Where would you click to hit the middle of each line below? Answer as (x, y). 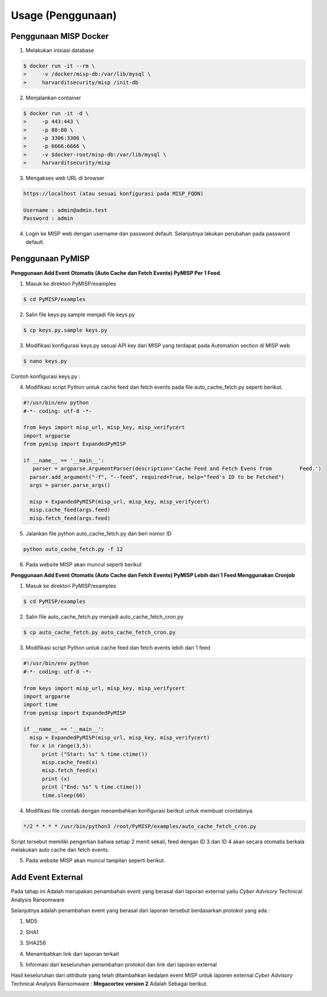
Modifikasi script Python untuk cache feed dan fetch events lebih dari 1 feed (118, 648)
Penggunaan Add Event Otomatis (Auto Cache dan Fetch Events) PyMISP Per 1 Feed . (116, 273)
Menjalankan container (53, 98)
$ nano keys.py (45, 361)
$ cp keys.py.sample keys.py (65, 330)
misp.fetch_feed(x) (70, 771)
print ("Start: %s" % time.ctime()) (95, 754)
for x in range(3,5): (61, 746)
